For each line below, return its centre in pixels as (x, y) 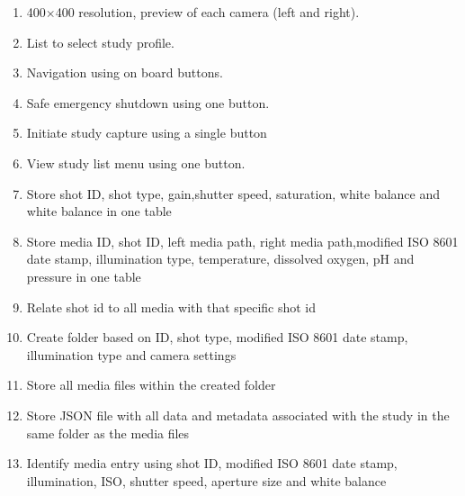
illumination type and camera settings (131, 354)
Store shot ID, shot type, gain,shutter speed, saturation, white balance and (233, 193)
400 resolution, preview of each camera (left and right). (207, 12)
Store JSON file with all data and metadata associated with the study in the (238, 415)
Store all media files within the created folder (151, 385)
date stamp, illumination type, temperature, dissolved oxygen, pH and (220, 259)
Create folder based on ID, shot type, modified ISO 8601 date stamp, (217, 337)
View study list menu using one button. (136, 162)
